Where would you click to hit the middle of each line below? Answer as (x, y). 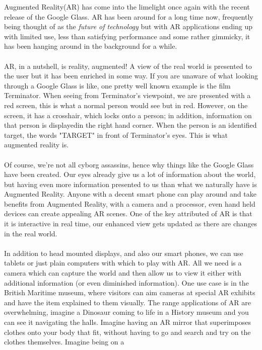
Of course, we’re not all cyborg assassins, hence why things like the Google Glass (129, 164)
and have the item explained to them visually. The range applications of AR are (128, 302)
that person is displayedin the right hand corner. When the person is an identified (130, 125)
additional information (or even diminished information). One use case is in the (126, 282)
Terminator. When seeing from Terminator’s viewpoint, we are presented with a (127, 95)
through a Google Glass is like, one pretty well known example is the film (117, 85)
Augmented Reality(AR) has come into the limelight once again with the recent (127, 7)
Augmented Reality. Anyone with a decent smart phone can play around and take (130, 194)
